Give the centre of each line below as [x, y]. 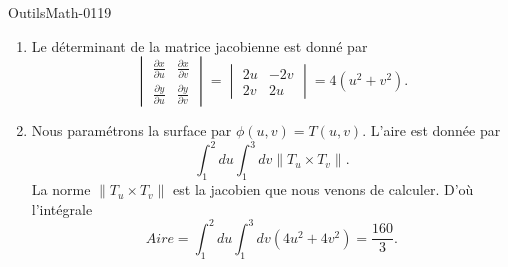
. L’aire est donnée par [431, 130]
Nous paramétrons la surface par [131, 130]
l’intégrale [62, 208]
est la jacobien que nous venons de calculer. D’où [323, 189]
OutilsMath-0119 [60, 12]
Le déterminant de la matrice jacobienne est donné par [199, 45]
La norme [61, 189]
